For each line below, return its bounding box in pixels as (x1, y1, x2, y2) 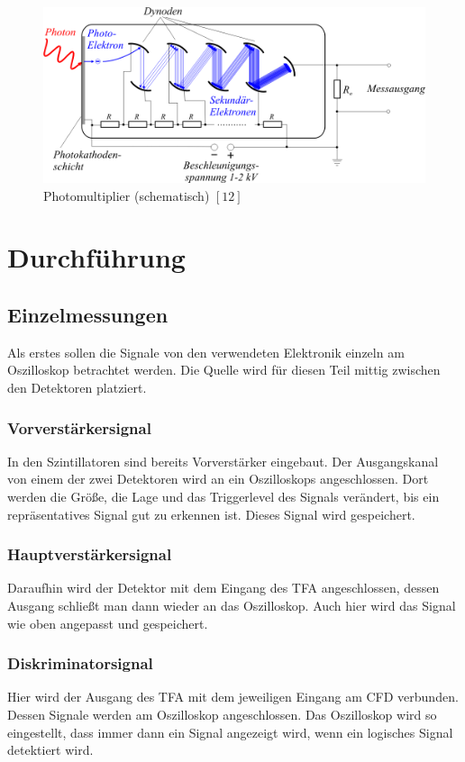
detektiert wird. (7, 740, 94, 759)
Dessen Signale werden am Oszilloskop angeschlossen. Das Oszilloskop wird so (7, 704, 437, 723)
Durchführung (7, 239, 186, 276)
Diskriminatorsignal (7, 652, 153, 675)
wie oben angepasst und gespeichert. (7, 613, 208, 632)
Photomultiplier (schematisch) (43, 186, 210, 204)
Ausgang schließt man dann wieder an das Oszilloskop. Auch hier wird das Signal (7, 595, 456, 614)
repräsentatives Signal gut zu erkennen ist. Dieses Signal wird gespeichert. (7, 504, 415, 523)
